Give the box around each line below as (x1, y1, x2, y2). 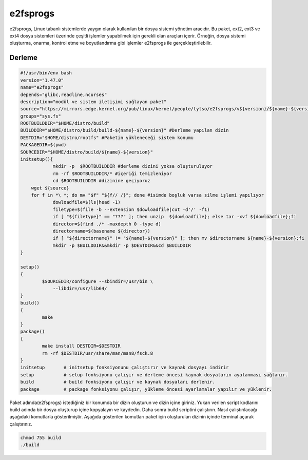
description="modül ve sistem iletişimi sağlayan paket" (20, 99, 167, 105)
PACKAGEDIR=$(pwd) (20, 142, 67, 148)
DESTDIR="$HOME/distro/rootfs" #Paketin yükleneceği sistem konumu (20, 135, 194, 141)
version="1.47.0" (20, 77, 64, 83)
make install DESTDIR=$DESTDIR (42, 343, 121, 349)
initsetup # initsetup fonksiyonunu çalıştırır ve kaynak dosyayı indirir (20, 365, 229, 371)
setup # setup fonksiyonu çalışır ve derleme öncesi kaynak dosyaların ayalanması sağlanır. (20, 372, 288, 377)
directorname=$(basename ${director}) (52, 228, 151, 234)
